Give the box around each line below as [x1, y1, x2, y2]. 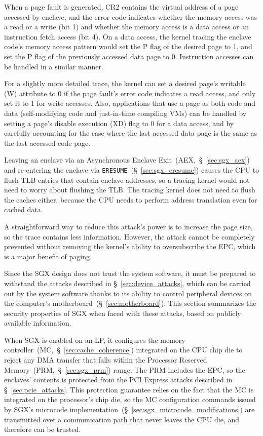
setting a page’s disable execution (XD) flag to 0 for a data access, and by [4, 117, 234, 128]
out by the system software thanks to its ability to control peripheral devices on [4, 288, 252, 298]
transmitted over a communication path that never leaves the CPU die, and [4, 414, 240, 424]
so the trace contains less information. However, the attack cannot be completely [4, 231, 255, 242]
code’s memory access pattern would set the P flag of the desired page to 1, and [4, 41, 252, 52]
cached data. [4, 204, 43, 215]
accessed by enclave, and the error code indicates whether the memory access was [4, 11, 257, 22]
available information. [4, 318, 71, 328]
